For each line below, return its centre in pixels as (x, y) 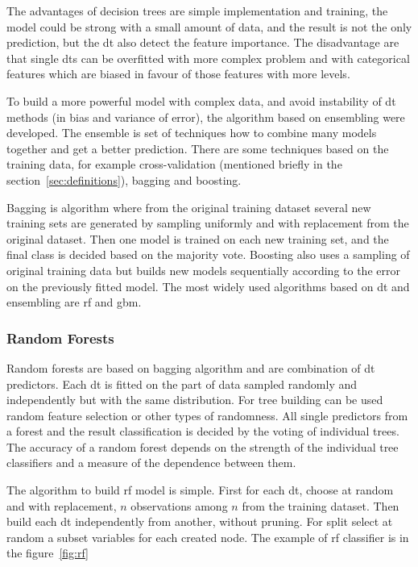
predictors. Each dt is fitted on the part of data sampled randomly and (182, 384)
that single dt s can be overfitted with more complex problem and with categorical (208, 58)
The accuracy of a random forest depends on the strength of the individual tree (203, 446)
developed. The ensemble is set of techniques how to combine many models (192, 133)
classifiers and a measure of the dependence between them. (151, 463)
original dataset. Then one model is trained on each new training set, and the (198, 238)
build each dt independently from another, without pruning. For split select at (200, 521)
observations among (179, 505)
